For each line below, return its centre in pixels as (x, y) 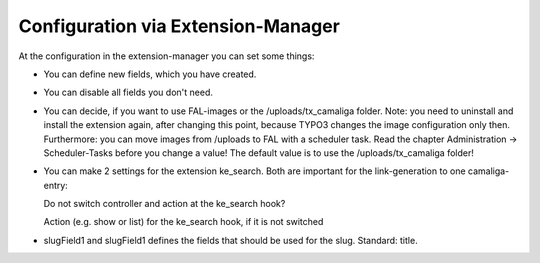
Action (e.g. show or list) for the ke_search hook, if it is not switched (183, 222)
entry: (56, 185)
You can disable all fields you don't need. (128, 92)
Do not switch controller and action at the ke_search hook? (164, 204)
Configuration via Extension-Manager (179, 26)
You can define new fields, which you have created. (150, 74)
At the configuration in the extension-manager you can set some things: (166, 56)
